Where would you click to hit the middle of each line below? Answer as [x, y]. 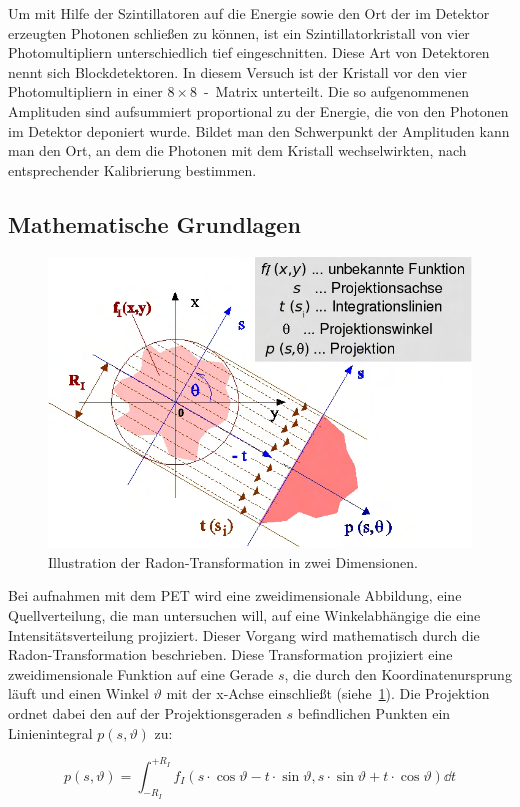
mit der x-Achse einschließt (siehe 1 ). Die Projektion [328, 693]
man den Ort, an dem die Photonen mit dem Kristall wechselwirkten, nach [237, 150]
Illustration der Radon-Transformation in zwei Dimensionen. [233, 561]
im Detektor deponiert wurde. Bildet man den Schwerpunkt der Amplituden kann [259, 130]
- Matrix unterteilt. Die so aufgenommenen [336, 91]
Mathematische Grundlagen [154, 223]
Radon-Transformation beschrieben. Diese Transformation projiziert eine [230, 654]
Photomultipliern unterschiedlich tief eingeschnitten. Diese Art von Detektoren [249, 52]
